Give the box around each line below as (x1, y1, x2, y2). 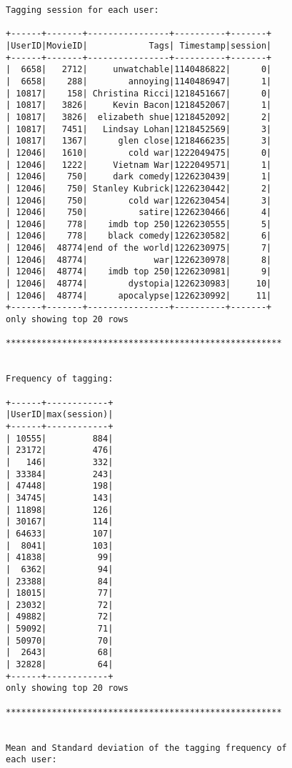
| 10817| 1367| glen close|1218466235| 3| (6, 136, 272, 146)
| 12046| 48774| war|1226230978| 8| (6, 254, 272, 265)
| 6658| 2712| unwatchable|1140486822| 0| (6, 64, 272, 75)
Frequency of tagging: (6, 374, 114, 384)
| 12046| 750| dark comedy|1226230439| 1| (6, 171, 272, 182)
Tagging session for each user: (6, 5, 159, 15)
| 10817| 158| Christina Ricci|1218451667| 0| (6, 88, 272, 99)
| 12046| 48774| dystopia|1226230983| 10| (6, 279, 272, 289)
